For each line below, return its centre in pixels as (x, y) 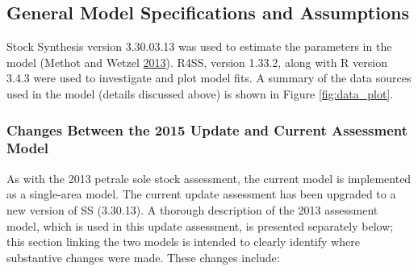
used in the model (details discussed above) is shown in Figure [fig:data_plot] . (200, 93)
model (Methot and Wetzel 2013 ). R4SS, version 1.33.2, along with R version (197, 62)
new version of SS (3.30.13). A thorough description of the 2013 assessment (192, 209)
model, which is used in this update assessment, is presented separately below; (200, 225)
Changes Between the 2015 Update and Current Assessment (207, 129)
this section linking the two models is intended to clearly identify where (183, 242)
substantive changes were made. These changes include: (143, 257)
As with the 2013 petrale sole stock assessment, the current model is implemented (209, 178)
